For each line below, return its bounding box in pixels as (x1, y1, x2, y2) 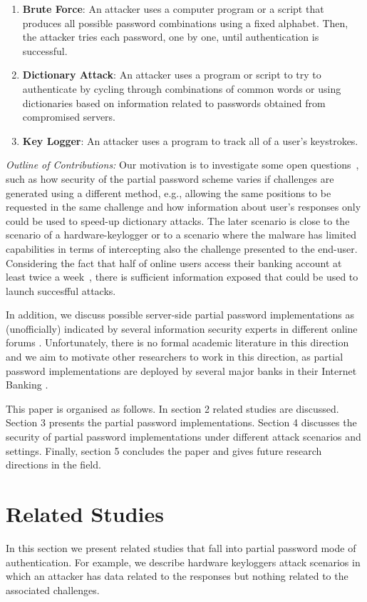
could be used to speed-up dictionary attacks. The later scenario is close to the (6, 213, 350, 228)
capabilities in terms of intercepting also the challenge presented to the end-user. (6, 241, 358, 256)
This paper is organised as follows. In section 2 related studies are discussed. (6, 401, 339, 416)
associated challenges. (6, 582, 100, 597)
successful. (22, 43, 68, 58)
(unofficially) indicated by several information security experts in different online (6, 321, 358, 336)
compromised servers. (22, 109, 116, 124)
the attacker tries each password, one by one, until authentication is (22, 29, 319, 44)
